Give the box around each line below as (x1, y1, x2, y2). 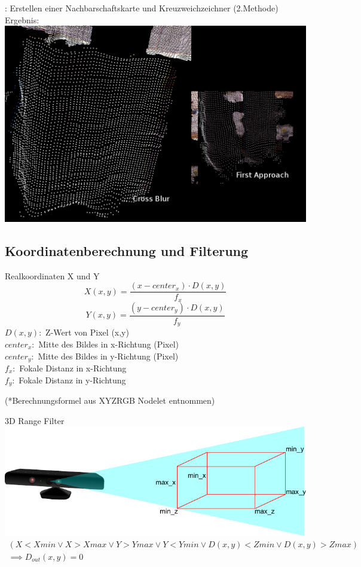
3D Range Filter (5, 414, 65, 426)
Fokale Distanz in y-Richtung (19, 373, 126, 386)
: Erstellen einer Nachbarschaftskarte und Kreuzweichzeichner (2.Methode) (5, 2, 279, 14)
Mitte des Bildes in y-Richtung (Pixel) (38, 349, 179, 362)
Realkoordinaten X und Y (5, 269, 100, 282)
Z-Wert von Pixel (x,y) (45, 326, 129, 339)
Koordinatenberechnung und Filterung (5, 241, 249, 260)
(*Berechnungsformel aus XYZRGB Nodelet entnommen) (5, 394, 215, 407)
